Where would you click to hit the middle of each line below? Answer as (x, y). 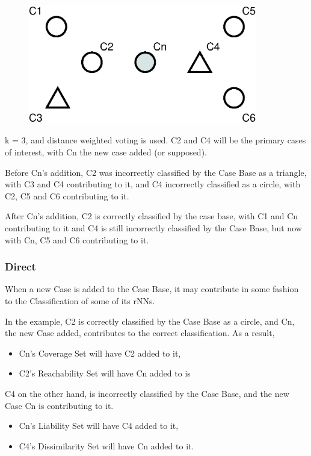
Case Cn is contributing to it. (59, 405)
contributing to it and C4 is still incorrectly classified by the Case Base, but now (153, 227)
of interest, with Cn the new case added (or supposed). (106, 152)
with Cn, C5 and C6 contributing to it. (77, 239)
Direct (20, 267)
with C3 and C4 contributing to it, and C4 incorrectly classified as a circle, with (153, 184)
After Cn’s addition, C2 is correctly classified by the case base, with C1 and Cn (152, 216)
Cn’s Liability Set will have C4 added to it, (99, 426)
